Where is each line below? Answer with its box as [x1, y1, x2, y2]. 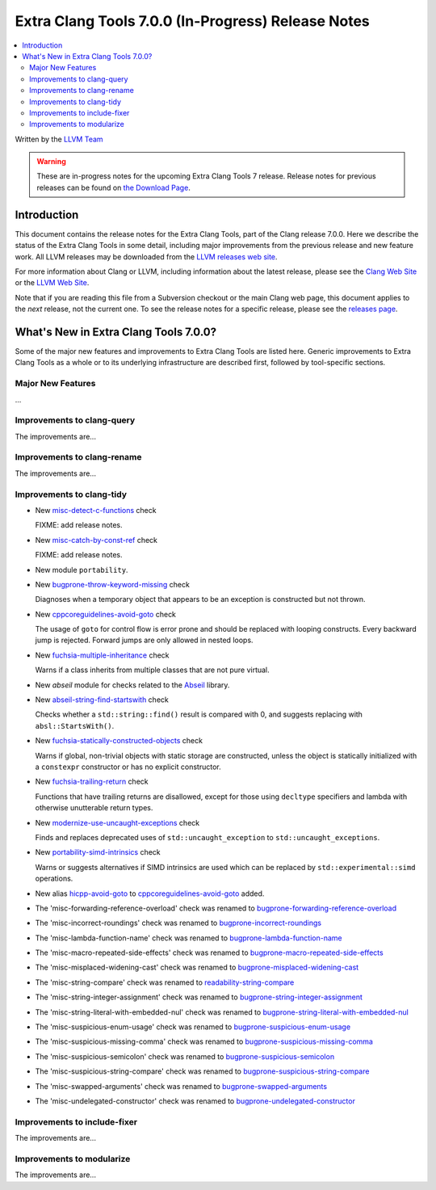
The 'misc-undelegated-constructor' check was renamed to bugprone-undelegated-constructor [35, 1095, 355, 1106]
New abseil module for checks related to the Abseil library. [35, 679, 230, 690]
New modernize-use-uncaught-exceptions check [35, 818, 200, 827]
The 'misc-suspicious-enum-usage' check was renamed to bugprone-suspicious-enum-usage [35, 1022, 351, 1032]
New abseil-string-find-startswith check [35, 695, 169, 704]
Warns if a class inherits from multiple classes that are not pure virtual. [35, 665, 270, 675]
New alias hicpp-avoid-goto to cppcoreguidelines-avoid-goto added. [35, 889, 265, 898]
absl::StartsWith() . [35, 721, 115, 730]
